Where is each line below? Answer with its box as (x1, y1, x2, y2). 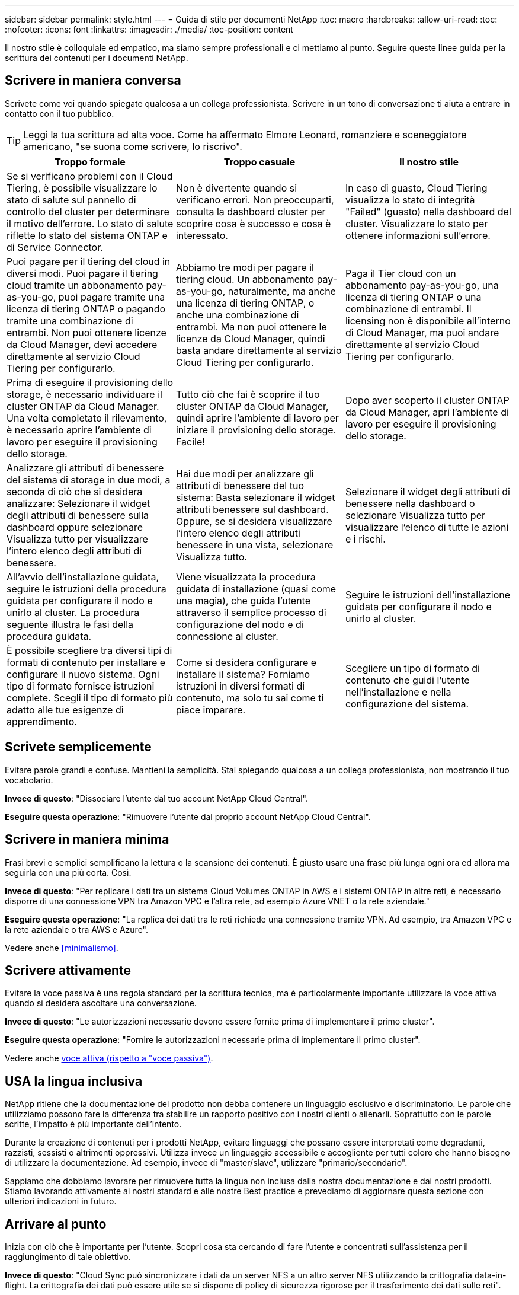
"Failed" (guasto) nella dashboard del (345, 205, 511, 218)
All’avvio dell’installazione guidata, (7, 570, 159, 583)
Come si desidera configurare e (175, 656, 317, 668)
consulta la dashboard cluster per (175, 205, 326, 218)
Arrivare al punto (5, 1216, 107, 1232)
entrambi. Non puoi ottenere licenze (7, 326, 166, 339)
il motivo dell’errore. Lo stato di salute (7, 217, 174, 229)
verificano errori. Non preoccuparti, (175, 193, 334, 206)
